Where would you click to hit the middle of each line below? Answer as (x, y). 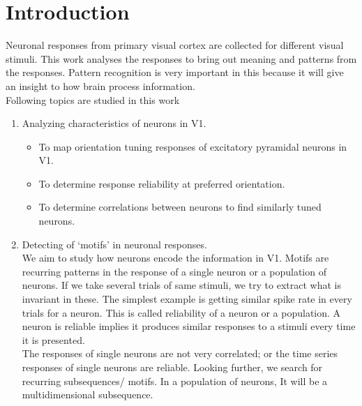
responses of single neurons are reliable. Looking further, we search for (172, 367)
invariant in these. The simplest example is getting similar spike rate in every (187, 299)
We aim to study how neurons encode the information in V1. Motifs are (175, 258)
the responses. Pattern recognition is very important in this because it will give (175, 72)
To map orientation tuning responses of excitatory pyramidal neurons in (193, 146)
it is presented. (53, 339)
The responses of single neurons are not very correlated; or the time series (180, 353)
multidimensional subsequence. (88, 394)
